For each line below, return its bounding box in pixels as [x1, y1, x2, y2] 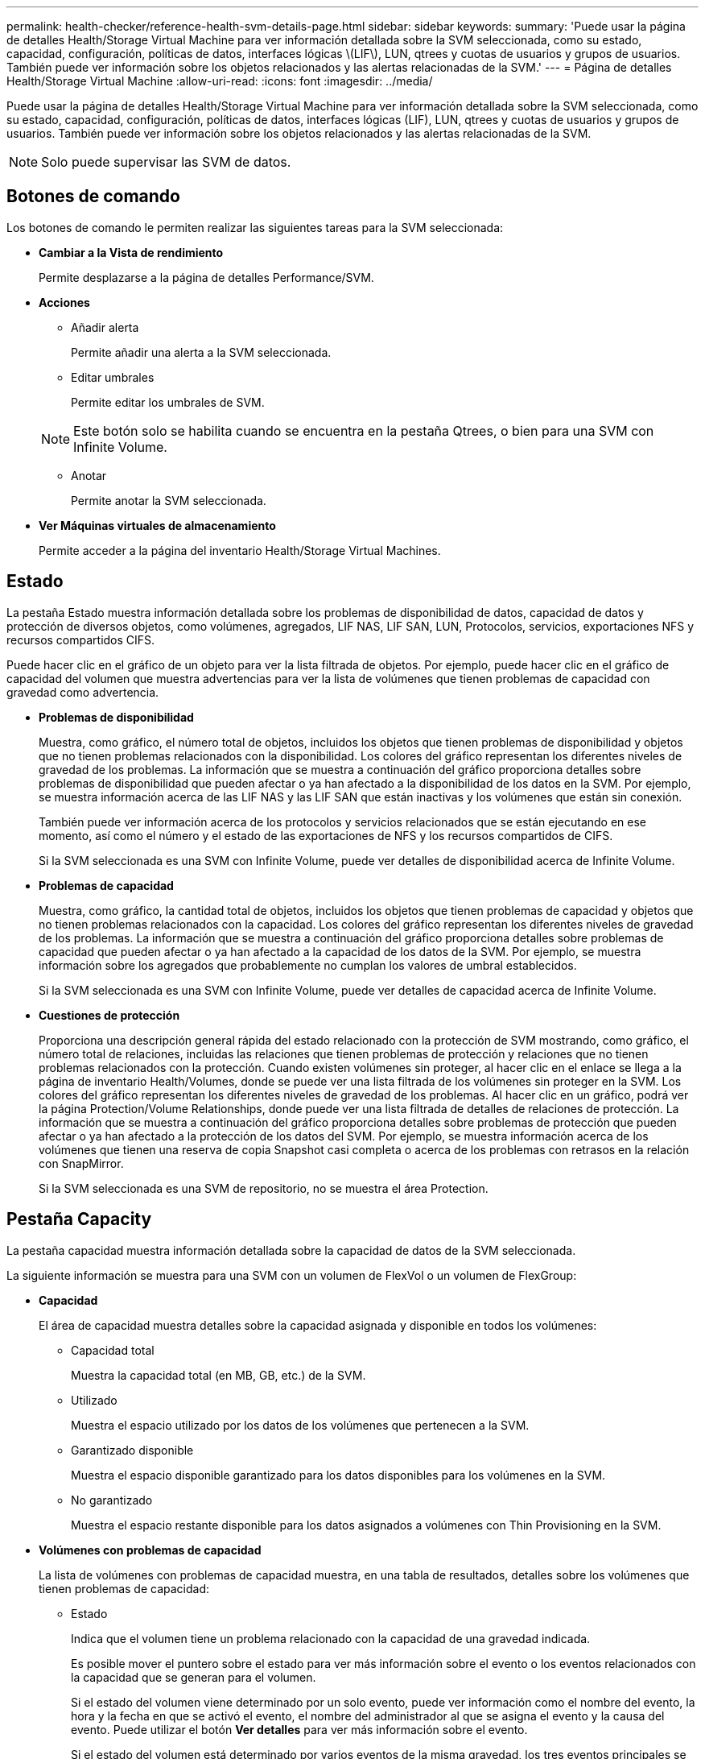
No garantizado [71, 1492, 153, 1507]
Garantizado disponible [71, 1442, 194, 1457]
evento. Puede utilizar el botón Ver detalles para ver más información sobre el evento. [71, 1722, 528, 1736]
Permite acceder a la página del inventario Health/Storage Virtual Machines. [39, 543, 441, 557]
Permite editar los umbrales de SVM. [71, 395, 265, 409]
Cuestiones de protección [39, 1008, 180, 1022]
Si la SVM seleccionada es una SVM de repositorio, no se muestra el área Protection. [39, 1181, 489, 1195]
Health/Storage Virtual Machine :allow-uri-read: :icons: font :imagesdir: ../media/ [6, 74, 433, 88]
